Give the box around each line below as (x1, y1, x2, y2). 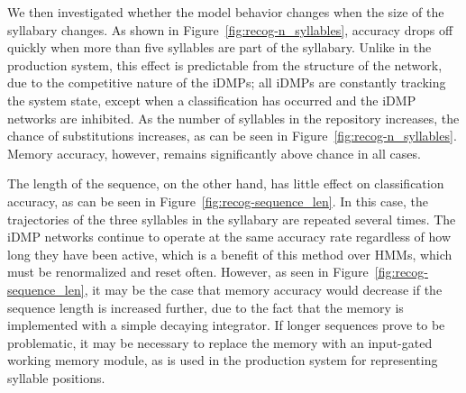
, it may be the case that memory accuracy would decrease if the (84, 279, 443, 298)
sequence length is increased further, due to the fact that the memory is (7, 297, 404, 316)
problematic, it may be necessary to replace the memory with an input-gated (7, 333, 433, 352)
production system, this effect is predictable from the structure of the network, (7, 55, 443, 74)
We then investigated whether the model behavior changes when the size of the (7, 3, 444, 21)
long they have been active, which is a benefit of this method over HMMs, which (7, 244, 452, 263)
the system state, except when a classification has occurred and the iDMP (7, 90, 416, 109)
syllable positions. (7, 368, 105, 387)
